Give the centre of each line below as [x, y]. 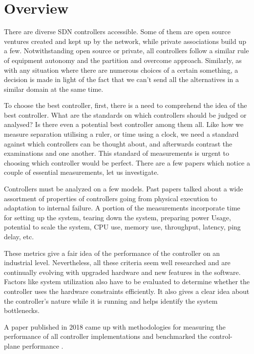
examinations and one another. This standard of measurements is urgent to [117, 153]
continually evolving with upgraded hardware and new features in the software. [122, 272]
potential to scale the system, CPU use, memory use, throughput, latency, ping [122, 227]
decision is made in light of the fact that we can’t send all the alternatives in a [121, 79]
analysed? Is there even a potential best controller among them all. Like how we [124, 124]
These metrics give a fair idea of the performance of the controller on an [112, 253]
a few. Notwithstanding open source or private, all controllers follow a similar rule [127, 51]
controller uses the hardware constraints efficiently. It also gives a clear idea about [127, 291]
